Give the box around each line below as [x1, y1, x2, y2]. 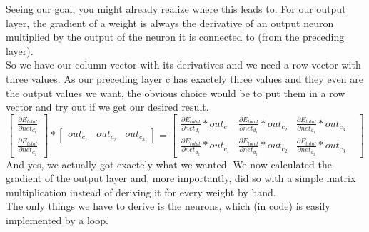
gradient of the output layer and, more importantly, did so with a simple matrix [6, 171, 356, 186]
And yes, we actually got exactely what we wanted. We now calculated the [6, 156, 332, 171]
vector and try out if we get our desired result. [6, 99, 209, 114]
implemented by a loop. [6, 212, 108, 227]
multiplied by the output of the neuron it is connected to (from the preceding [6, 29, 345, 44]
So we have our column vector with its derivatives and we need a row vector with [6, 57, 361, 72]
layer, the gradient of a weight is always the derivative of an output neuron [6, 15, 334, 30]
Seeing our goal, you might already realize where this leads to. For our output [6, 1, 346, 16]
